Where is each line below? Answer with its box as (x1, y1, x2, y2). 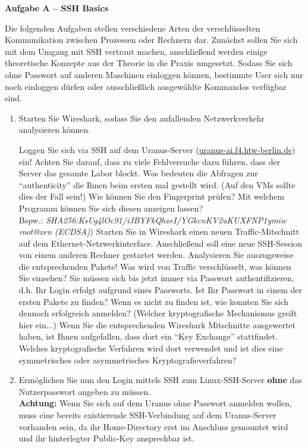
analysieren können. (18, 123, 91, 136)
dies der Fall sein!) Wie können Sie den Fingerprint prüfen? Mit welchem (18, 190, 285, 203)
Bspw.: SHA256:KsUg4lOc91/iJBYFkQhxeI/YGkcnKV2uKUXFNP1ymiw (18, 213, 287, 226)
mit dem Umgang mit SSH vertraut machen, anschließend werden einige (5, 45, 268, 57)
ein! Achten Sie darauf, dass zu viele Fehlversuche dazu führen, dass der (18, 155, 281, 167)
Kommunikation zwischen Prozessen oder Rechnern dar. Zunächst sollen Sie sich (5, 33, 298, 46)
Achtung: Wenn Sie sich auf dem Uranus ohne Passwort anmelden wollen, (18, 397, 292, 409)
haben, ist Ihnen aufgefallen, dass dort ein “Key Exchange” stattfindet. (18, 330, 278, 343)
